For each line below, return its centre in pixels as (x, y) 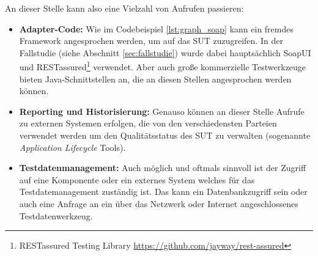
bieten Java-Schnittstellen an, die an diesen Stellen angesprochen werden (155, 79)
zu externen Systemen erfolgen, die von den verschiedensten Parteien (148, 123)
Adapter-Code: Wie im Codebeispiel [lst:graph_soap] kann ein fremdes (156, 28)
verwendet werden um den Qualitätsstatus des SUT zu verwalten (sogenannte (165, 135)
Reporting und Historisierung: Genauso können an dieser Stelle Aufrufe (162, 111)
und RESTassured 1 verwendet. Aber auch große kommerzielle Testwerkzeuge (163, 66)
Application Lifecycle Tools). (72, 147)
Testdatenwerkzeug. (56, 215)
